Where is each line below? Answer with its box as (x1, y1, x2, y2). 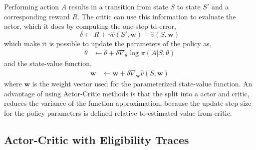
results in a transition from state (68, 1, 168, 11)
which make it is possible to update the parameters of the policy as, (4, 38, 212, 48)
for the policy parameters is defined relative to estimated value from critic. (4, 107, 232, 118)
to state (177, 1, 201, 11)
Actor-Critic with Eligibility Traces (4, 132, 189, 147)
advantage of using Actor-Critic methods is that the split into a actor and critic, (4, 88, 250, 98)
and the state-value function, (4, 58, 92, 69)
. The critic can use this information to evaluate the (77, 11, 236, 21)
